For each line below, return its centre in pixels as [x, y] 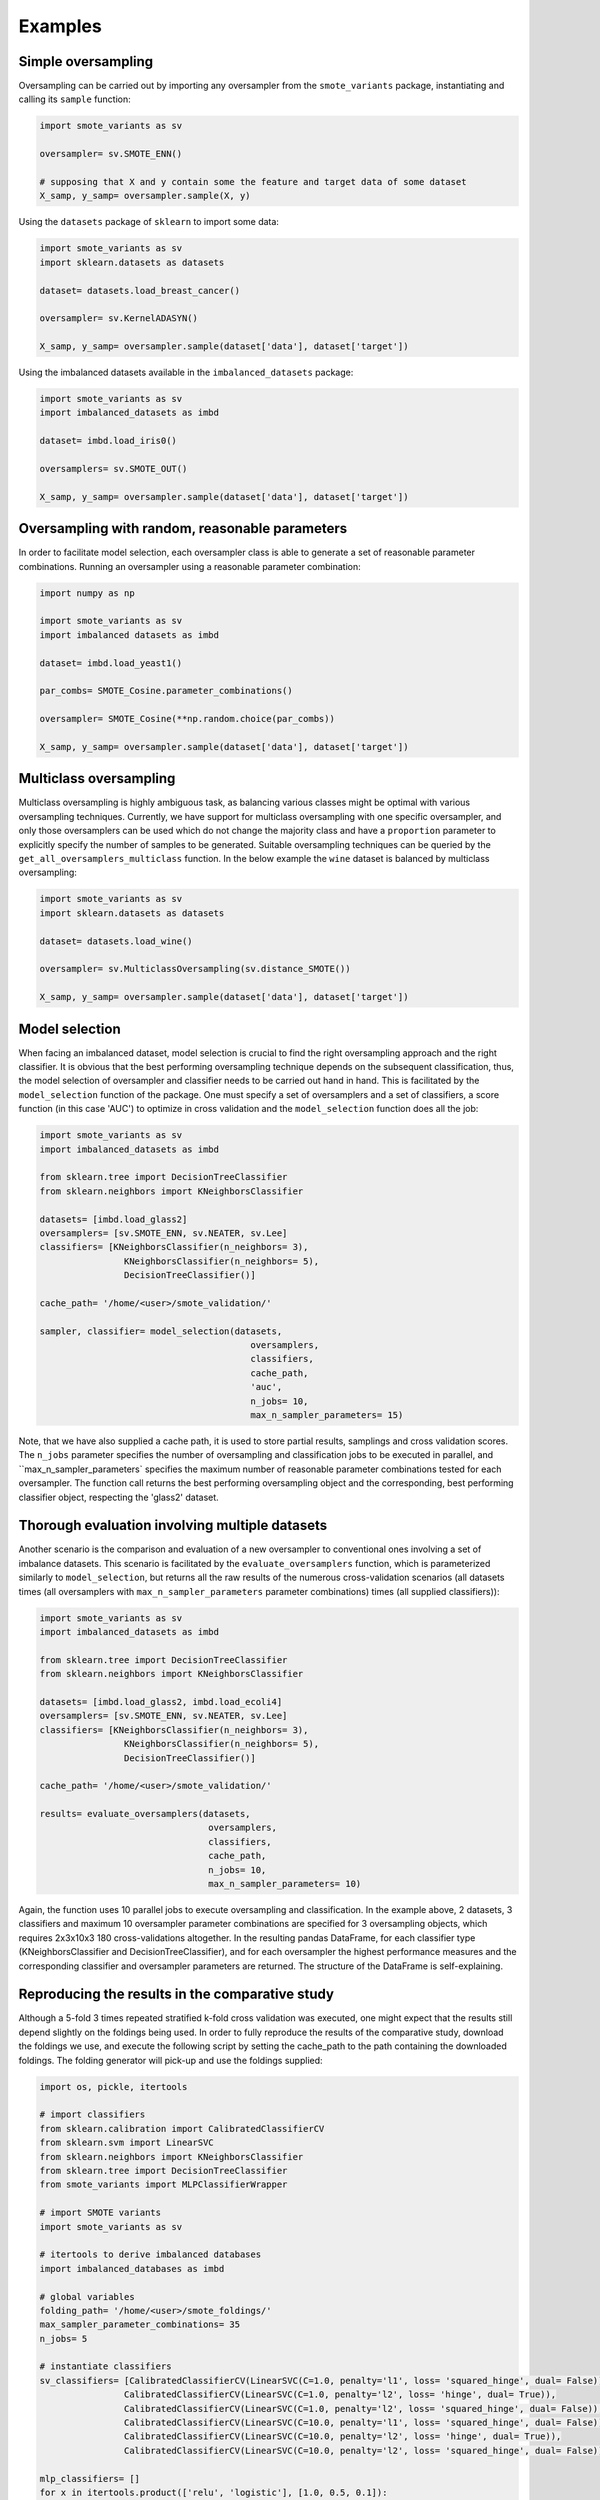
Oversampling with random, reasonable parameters [183, 528]
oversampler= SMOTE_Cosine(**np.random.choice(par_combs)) [187, 719]
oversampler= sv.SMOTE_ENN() [111, 154]
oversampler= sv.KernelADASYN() [119, 318]
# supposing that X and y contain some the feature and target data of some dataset [253, 181]
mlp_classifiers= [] [89, 2478]
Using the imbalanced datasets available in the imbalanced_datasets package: [186, 372]
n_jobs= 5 [63, 2338]
